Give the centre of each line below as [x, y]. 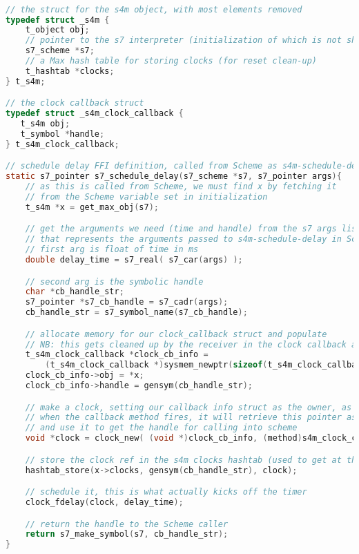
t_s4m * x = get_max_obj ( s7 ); [92, 207]
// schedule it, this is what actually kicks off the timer [166, 492]
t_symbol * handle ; [62, 134]
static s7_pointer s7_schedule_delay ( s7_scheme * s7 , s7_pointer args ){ [174, 176]
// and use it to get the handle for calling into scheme [161, 428]
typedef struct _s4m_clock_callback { [95, 114]
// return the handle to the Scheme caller [127, 524]
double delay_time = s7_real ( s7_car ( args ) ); [134, 260]
